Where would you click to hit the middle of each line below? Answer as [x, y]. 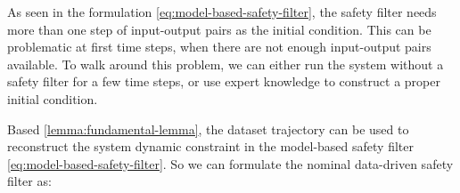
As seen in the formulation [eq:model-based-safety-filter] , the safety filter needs [222, 12]
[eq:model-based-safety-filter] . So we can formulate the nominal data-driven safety [230, 163]
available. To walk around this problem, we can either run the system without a [226, 64]
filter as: [29, 181]
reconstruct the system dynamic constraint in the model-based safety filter [210, 146]
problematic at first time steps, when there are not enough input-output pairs [219, 47]
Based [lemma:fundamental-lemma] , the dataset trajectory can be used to [208, 129]
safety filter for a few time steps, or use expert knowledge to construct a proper [224, 81]
